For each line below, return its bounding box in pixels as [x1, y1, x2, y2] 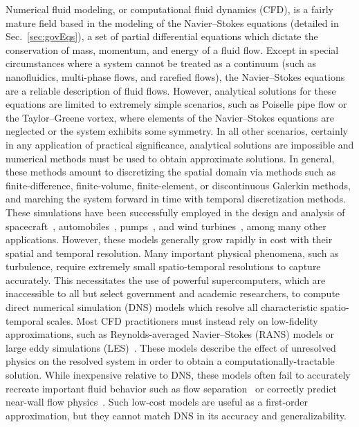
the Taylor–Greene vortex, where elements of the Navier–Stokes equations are [6, 110, 334, 124]
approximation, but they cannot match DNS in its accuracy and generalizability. [6, 408, 347, 422]
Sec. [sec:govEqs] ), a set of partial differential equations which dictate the [6, 29, 318, 44]
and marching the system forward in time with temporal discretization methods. [6, 191, 347, 206]
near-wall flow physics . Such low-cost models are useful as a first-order [6, 395, 309, 409]
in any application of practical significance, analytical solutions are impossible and [6, 137, 354, 151]
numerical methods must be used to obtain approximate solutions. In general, [6, 151, 335, 165]
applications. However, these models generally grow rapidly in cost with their [6, 232, 333, 247]
